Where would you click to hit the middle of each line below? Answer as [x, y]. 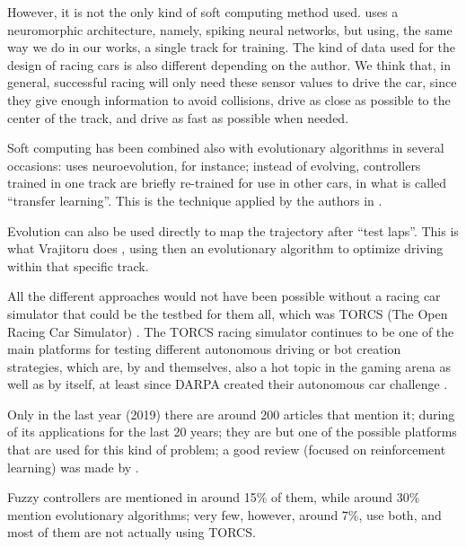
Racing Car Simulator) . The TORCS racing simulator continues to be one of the [231, 331]
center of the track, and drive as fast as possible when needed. [178, 117]
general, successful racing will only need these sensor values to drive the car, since [232, 82]
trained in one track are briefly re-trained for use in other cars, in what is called [227, 183]
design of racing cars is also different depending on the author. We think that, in [229, 64]
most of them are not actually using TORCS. [132, 532]
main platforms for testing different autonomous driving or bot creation [204, 349]
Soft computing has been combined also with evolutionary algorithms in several [226, 148]
